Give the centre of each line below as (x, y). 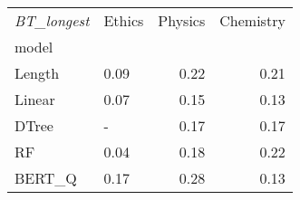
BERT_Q (46, 178)
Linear (35, 99)
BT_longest (52, 20)
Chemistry (252, 20)
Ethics (124, 20)
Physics (182, 20)
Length (37, 73)
